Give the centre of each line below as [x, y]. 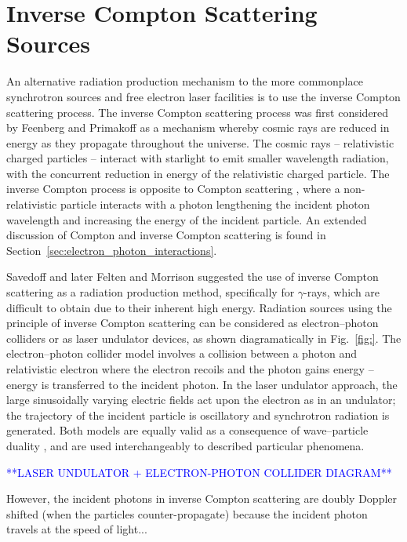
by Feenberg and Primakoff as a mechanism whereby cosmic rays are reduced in [198, 127]
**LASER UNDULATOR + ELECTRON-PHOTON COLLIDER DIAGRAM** [199, 472]
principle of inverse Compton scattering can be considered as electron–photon [193, 323]
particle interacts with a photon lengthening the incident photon [215, 204]
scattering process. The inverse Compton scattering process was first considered [198, 112]
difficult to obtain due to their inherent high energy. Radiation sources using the [199, 307]
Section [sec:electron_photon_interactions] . [112, 250]
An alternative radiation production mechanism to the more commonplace [185, 81]
